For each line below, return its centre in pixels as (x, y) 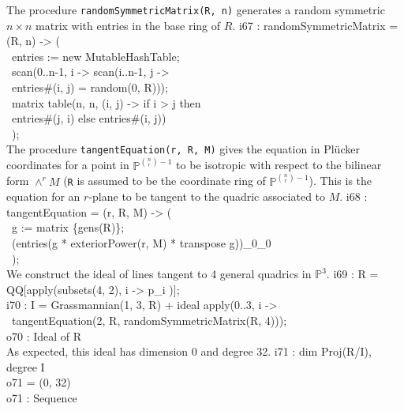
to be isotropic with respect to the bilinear (279, 165)
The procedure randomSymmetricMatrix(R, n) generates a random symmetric (196, 9)
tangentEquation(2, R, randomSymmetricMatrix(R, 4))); (149, 320)
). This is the (340, 181)
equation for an (43, 196)
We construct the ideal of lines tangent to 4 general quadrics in (159, 274)
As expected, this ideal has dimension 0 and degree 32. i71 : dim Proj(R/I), (189, 351)
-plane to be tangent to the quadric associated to (207, 196)
